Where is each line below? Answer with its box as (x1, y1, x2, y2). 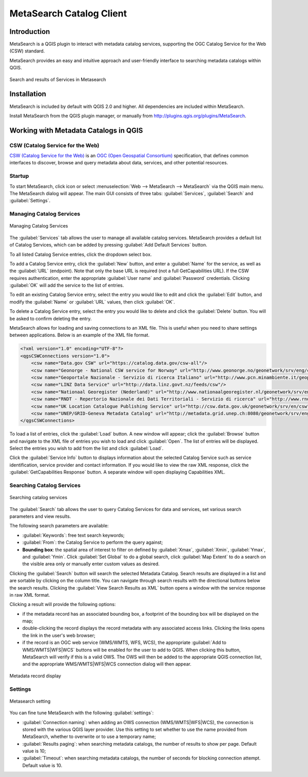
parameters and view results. (9, 513, 71, 519)
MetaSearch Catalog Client (9, 8, 127, 19)
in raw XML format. (9, 592, 50, 598)
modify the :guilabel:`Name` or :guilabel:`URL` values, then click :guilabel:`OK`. (9, 298, 176, 305)
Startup (9, 173, 29, 180)
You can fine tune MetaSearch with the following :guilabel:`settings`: (9, 710, 154, 716)
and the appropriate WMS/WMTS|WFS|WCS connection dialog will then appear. (22, 661, 192, 667)
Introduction (9, 27, 50, 36)
